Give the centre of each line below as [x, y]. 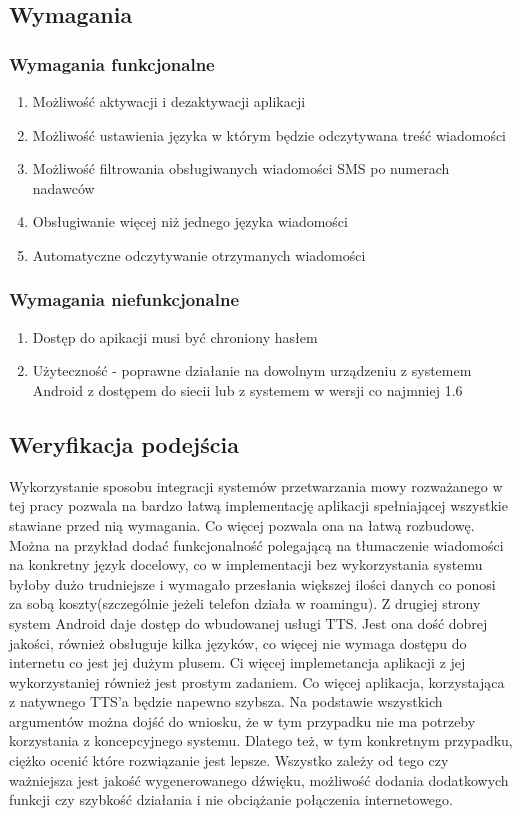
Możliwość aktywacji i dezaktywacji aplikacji [169, 101]
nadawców [63, 187]
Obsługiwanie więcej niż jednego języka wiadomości [190, 221]
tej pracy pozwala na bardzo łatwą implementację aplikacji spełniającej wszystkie [258, 505]
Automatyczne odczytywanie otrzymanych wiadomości [199, 254]
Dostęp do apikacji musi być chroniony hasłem [175, 336]
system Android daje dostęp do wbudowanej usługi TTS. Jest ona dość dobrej [248, 622]
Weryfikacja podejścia [124, 443]
